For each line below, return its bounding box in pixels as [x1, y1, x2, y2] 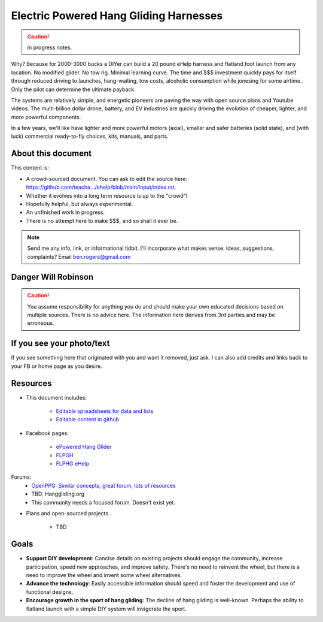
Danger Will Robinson [11, 271, 94, 282]
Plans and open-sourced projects [26, 509, 109, 517]
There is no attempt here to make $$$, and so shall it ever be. [26, 217, 178, 224]
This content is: [11, 164, 49, 171]
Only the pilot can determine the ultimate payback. [11, 86, 136, 93]
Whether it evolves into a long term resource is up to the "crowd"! [26, 192, 188, 199]
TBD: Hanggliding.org [31, 490, 85, 497]
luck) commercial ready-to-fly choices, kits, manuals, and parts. [11, 132, 169, 140]
